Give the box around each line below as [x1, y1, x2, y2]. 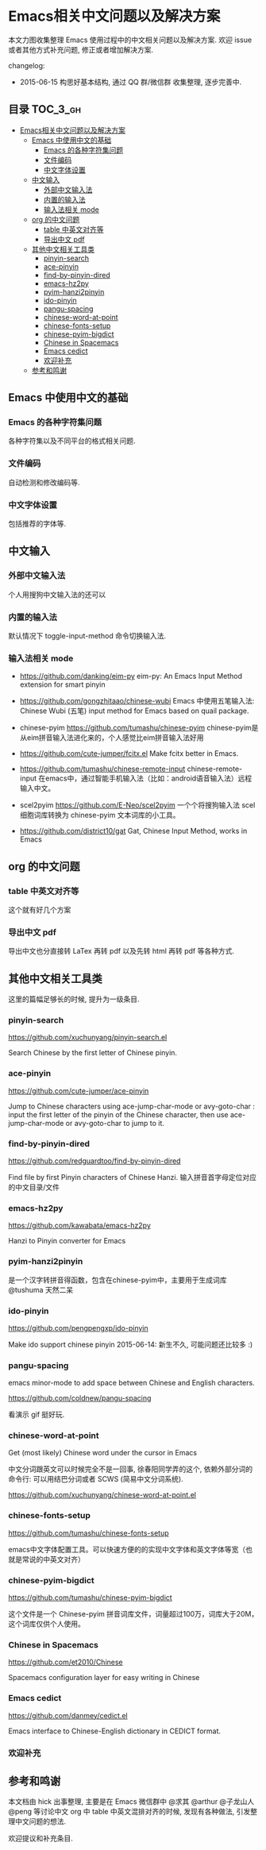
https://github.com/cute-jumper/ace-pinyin [8, 1085, 149, 1096]
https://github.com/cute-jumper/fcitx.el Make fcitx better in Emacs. [19, 749, 239, 758]
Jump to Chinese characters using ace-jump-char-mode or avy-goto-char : [8, 1101, 256, 1111]
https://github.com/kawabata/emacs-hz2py [8, 1220, 151, 1231]
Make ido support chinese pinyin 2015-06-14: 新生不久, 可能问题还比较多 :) [8, 1339, 253, 1349]
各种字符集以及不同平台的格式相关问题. [8, 436, 137, 445]
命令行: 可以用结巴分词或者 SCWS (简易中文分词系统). [8, 1474, 184, 1484]
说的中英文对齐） [29, 1554, 85, 1564]
